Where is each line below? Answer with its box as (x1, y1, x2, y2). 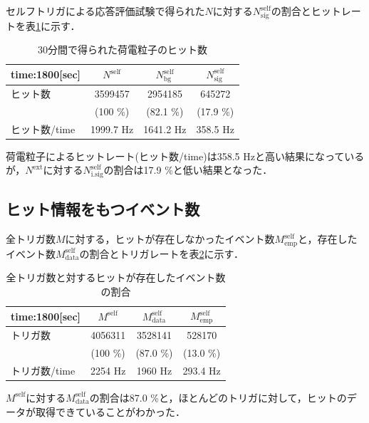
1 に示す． (36, 18, 80, 33)
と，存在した (297, 231, 358, 246)
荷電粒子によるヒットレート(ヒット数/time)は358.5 (6, 148, 240, 163)
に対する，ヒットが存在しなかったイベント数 (65, 231, 275, 246)
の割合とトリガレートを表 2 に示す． (79, 246, 244, 261)
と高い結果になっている (254, 148, 365, 163)
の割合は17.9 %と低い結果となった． (103, 162, 273, 177)
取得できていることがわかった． (35, 404, 185, 419)
